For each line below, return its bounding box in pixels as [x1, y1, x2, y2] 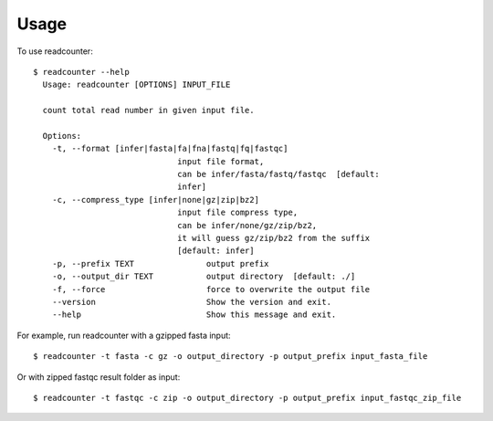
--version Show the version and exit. [51, 297, 332, 307]
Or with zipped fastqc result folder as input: [16, 371, 181, 383]
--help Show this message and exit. [51, 310, 337, 320]
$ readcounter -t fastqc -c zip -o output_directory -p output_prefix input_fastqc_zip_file [33, 393, 462, 403]
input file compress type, [176, 207, 299, 218]
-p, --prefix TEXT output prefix [51, 258, 269, 268]
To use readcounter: [16, 46, 93, 57]
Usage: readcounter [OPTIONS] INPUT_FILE [42, 79, 231, 90]
